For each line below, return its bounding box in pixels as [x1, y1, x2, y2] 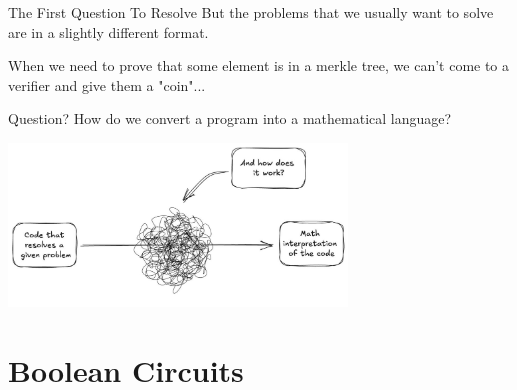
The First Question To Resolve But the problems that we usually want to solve [8, 2, 494, 22]
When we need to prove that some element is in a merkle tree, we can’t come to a [8, 55, 510, 76]
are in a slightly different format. [8, 21, 209, 42]
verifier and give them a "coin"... [8, 74, 206, 95]
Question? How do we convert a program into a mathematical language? [8, 108, 452, 129]
